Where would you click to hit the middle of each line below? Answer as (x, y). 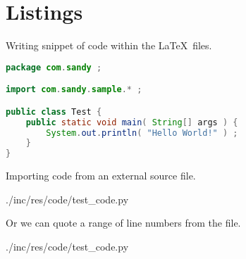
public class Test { (54, 112)
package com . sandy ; (54, 67)
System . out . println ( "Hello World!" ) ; (142, 133)
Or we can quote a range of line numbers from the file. (123, 223)
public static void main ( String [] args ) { (132, 122)
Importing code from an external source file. (101, 176)
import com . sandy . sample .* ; (74, 90)
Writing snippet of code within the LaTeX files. (109, 45)
